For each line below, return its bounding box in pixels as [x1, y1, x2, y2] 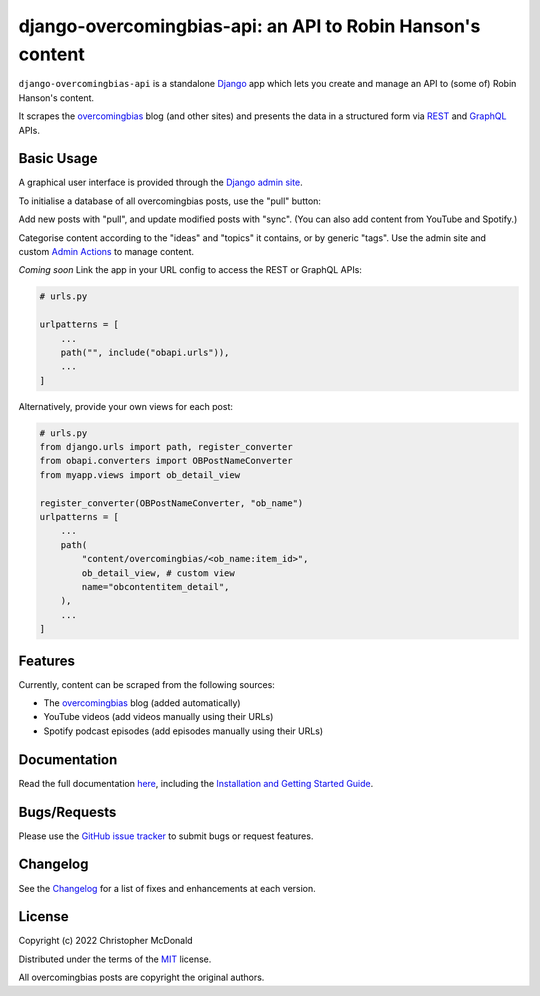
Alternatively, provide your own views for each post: [18, 400, 234, 412]
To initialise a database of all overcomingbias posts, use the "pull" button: [18, 195, 322, 207]
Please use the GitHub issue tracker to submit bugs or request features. [18, 830, 314, 842]
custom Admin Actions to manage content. [18, 245, 195, 257]
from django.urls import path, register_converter [39, 441, 294, 453]
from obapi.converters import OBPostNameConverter [39, 455, 294, 467]
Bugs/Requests [18, 803, 117, 820]
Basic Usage [18, 150, 98, 167]
